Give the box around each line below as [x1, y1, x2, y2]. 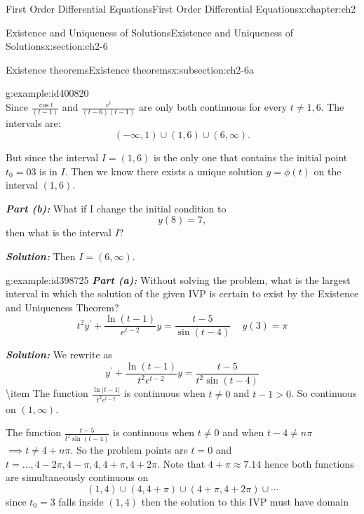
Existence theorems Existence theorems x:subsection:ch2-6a [6, 62, 255, 76]
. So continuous [291, 386, 357, 400]
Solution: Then [6, 248, 76, 263]
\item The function [6, 386, 88, 400]
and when [222, 425, 264, 440]
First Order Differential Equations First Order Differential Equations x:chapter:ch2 [6, 1, 356, 15]
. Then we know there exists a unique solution [65, 163, 263, 178]
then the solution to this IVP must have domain [141, 494, 349, 508]
